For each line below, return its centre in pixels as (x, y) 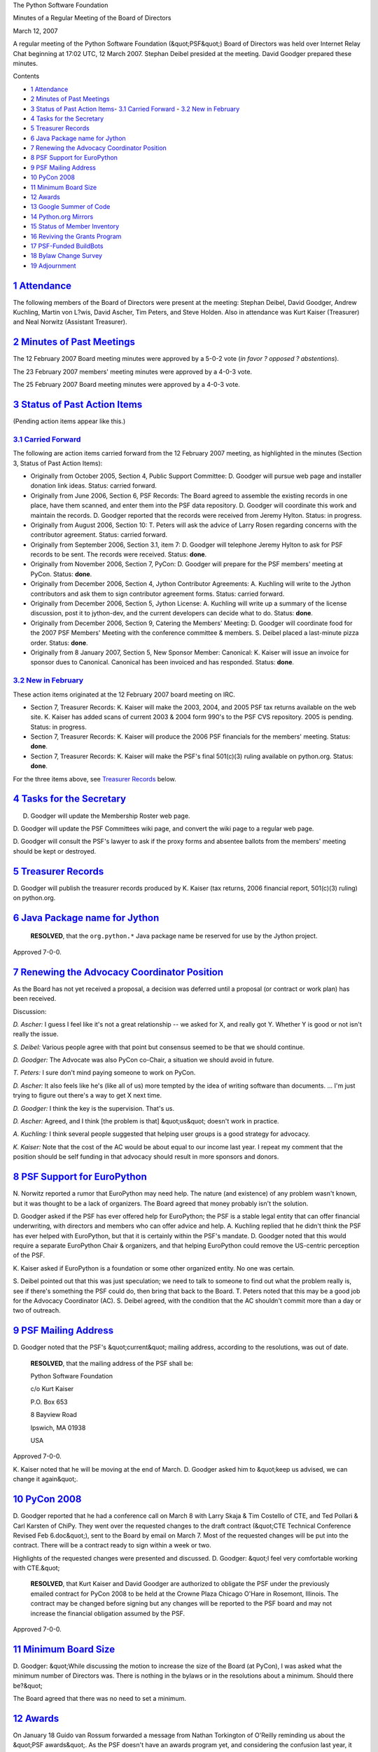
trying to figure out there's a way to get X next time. (87, 1095)
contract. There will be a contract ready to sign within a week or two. (112, 1545)
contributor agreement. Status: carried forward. (99, 535)
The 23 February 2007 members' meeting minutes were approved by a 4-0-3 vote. (132, 371)
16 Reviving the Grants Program (76, 236)
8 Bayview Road (54, 1415)
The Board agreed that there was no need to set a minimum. (100, 1699)
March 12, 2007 (35, 31)
